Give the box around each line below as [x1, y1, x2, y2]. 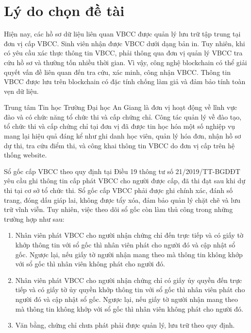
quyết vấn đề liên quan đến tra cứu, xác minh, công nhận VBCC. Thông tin [4, 67, 231, 77]
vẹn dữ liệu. [4, 86, 39, 96]
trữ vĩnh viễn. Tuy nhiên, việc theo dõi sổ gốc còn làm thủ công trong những [4, 204, 233, 214]
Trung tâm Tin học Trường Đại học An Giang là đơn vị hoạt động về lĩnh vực [4, 102, 237, 112]
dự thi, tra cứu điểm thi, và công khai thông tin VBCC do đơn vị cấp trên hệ [4, 140, 235, 150]
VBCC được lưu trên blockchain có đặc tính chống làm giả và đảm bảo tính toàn [4, 76, 246, 87]
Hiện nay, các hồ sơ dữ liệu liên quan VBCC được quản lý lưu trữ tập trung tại [4, 29, 241, 39]
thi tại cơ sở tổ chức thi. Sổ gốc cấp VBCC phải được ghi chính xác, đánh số [4, 185, 233, 195]
